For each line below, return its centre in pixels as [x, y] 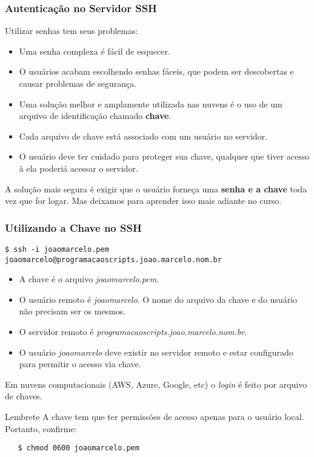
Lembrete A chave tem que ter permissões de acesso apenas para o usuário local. [155, 417]
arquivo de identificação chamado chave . [95, 116]
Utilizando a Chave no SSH [73, 227]
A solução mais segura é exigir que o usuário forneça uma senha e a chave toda [156, 188]
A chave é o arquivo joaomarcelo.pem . [89, 279]
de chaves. [24, 396]
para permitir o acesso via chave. [80, 364]
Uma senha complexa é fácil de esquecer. [95, 51]
